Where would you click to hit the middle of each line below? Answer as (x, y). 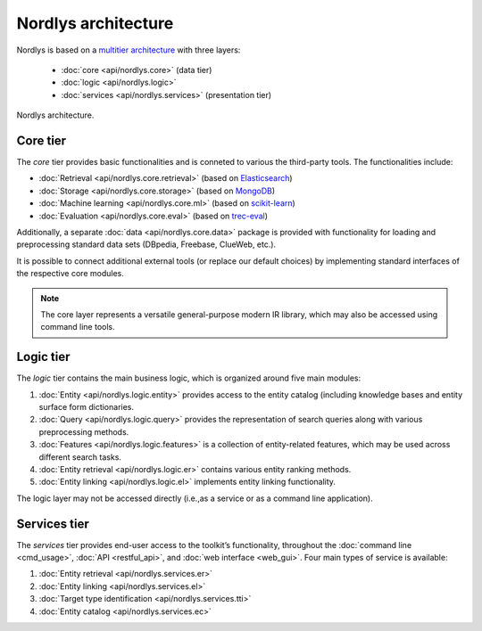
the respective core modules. (70, 274)
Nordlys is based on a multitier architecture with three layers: (129, 50)
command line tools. (78, 327)
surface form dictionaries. (86, 407)
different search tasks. (80, 457)
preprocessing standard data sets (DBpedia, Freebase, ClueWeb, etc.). (146, 244)
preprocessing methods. (84, 431)
